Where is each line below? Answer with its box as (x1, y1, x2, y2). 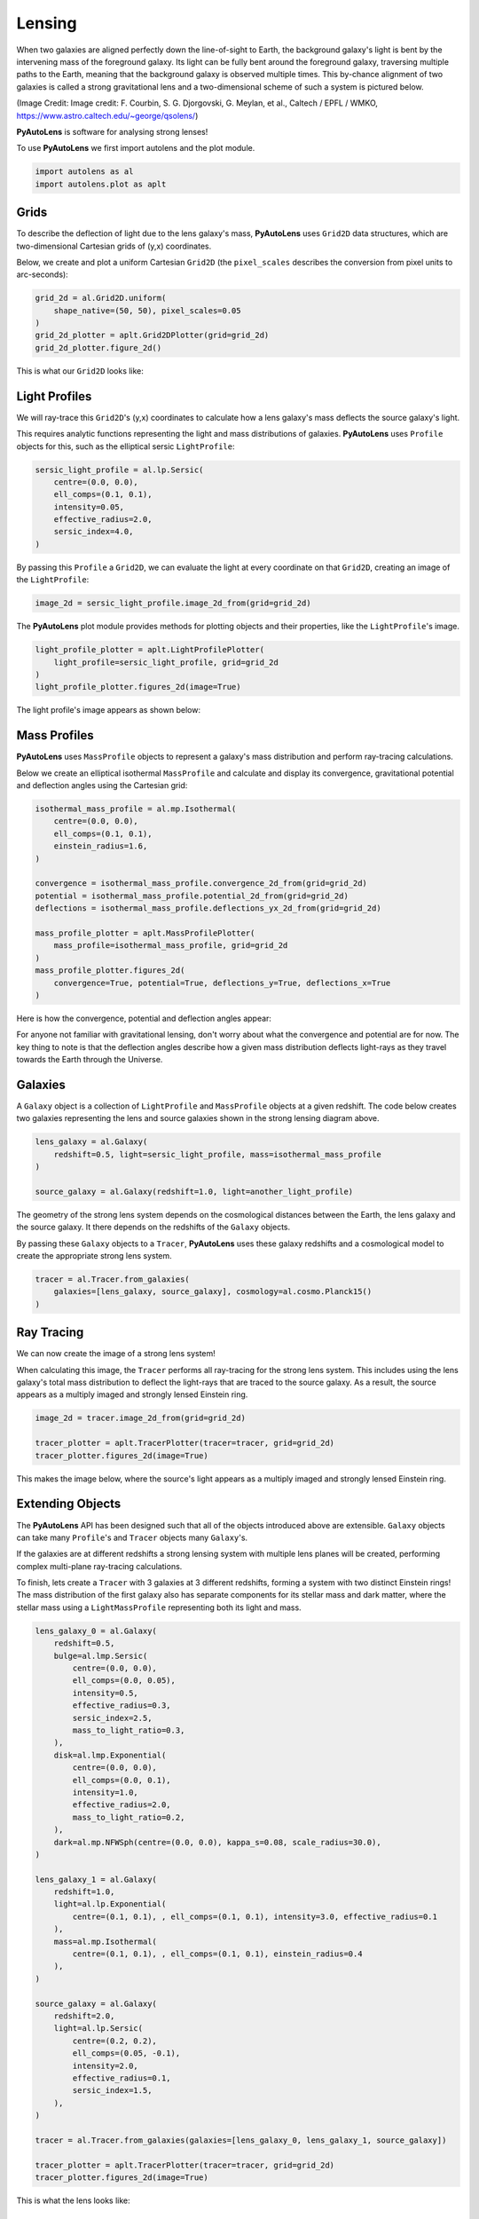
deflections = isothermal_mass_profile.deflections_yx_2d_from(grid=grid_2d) (35, 904, 381, 913)
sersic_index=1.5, (72, 2086, 153, 2096)
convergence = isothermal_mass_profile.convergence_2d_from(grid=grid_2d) (35, 879, 368, 888)
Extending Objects (16, 1496, 122, 1512)
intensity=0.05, (53, 501, 124, 512)
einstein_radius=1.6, (53, 841, 148, 851)
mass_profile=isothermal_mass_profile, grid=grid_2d (53, 941, 288, 951)
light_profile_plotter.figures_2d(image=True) (35, 682, 241, 692)
